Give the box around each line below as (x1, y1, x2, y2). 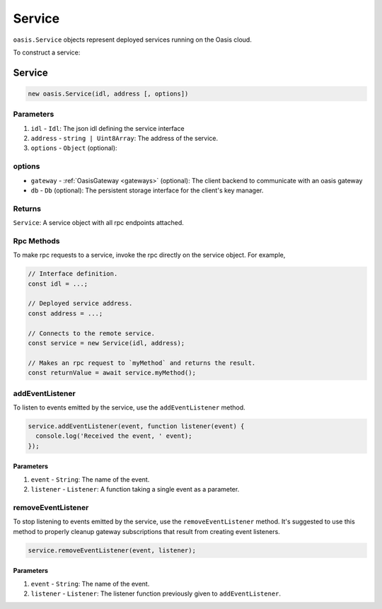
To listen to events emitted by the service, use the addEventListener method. (13, 403, 245, 412)
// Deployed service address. (28, 299, 133, 308)
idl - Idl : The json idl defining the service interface (30, 124, 185, 132)
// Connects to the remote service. (28, 329, 156, 337)
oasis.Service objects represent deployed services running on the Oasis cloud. (13, 35, 253, 44)
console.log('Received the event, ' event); (35, 432, 192, 440)
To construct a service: (13, 48, 81, 57)
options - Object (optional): (30, 144, 117, 152)
